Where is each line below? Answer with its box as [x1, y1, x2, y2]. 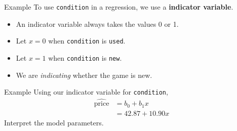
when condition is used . [48, 35, 126, 46]
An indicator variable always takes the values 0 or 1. [16, 18, 179, 29]
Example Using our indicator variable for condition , [4, 86, 168, 97]
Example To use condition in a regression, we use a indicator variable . [4, 2, 233, 12]
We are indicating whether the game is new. [16, 69, 152, 80]
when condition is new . [48, 52, 122, 63]
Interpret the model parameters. [4, 117, 104, 127]
